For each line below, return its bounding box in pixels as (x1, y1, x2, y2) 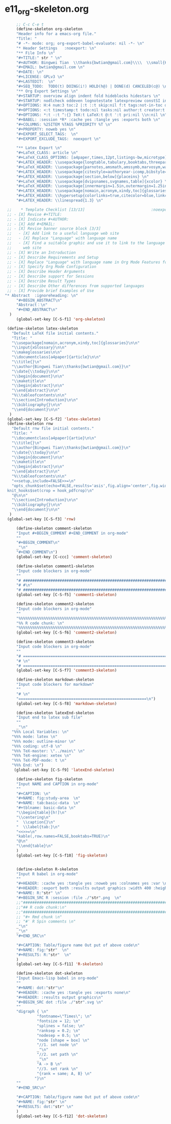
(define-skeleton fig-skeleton (16, 776, 83, 782)
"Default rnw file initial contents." (11, 426, 94, 431)
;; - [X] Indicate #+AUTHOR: (7, 216, 69, 222)
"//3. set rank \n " (37, 1066, 79, 1071)
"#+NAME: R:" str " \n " (16, 890, 62, 896)
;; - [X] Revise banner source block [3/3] (7, 226, 101, 231)
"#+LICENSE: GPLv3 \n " (16, 74, 65, 79)
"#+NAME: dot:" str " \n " (16, 985, 65, 990)
